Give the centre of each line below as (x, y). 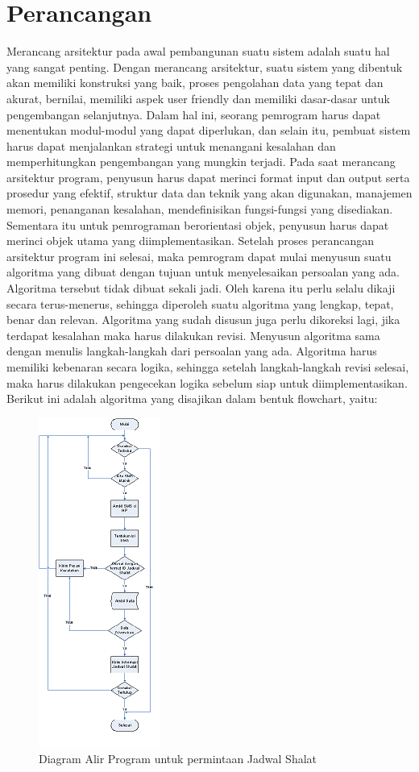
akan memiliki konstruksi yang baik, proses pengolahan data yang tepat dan (195, 83)
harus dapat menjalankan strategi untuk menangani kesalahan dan (171, 145)
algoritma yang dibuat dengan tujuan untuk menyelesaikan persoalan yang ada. (203, 272)
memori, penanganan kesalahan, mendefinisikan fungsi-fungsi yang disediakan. (200, 209)
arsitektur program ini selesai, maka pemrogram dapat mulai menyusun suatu (199, 256)
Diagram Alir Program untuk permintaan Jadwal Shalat (178, 759)
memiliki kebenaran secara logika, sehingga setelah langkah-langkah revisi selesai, (208, 367)
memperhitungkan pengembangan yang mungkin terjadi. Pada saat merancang (201, 162)
